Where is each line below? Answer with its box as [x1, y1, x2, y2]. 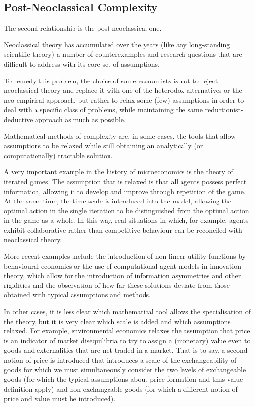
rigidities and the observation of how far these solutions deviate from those [4, 280, 230, 290]
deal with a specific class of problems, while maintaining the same [4, 104, 203, 115]
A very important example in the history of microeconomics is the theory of [4, 166, 233, 177]
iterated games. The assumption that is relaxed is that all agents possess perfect [4, 176, 247, 186]
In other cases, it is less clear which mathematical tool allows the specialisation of [4, 306, 251, 317]
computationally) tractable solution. [4, 150, 113, 160]
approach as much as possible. [35, 114, 126, 124]
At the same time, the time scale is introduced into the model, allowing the [4, 196, 232, 206]
